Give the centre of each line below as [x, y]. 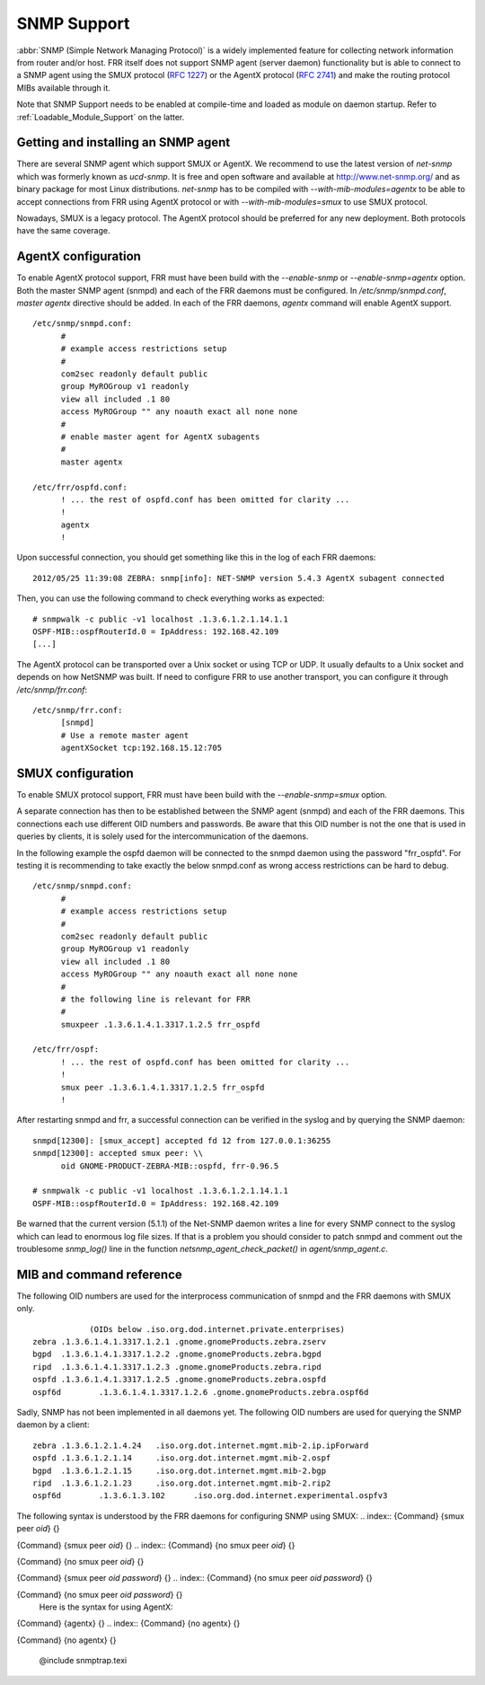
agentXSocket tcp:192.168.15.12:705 [141, 748]
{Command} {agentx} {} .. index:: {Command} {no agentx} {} [128, 1623]
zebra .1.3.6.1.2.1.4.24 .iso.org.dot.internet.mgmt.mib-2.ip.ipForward [201, 1445]
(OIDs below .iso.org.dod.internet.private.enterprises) [217, 1329]
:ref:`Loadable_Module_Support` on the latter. [101, 117]
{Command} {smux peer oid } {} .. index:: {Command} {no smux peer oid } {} [156, 1545]
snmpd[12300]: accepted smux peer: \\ [118, 1153]
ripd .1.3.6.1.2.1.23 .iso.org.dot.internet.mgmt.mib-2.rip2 [182, 1483]
